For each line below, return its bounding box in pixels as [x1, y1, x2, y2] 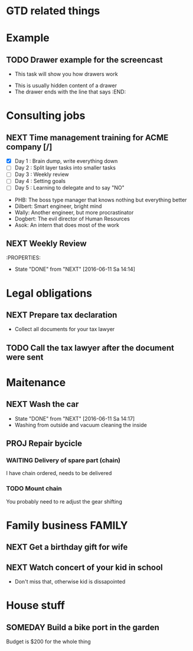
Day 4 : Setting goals [14, 178, 66, 185]
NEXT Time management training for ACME [6, 132, 169, 143]
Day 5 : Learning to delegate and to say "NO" [14, 184, 125, 191]
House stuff [6, 599, 66, 612]
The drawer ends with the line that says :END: [14, 88, 126, 95]
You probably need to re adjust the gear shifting [6, 498, 122, 505]
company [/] [6, 142, 53, 152]
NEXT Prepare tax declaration [6, 310, 117, 320]
